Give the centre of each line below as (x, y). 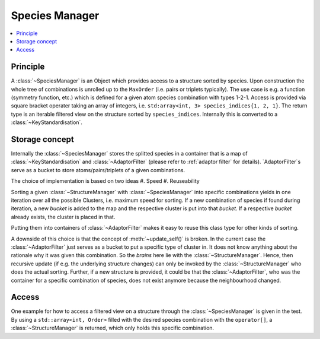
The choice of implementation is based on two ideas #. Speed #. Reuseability (105, 181)
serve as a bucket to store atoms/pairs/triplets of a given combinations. (98, 170)
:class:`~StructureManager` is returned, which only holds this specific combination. (113, 328)
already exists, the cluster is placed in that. (63, 217)
